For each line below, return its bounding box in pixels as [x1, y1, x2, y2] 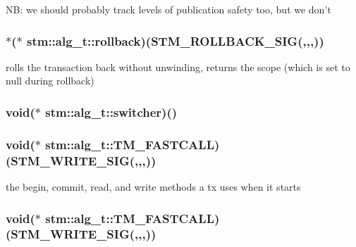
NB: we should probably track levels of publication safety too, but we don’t [6, 2, 331, 16]
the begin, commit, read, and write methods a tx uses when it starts [6, 179, 301, 194]
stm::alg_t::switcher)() [45, 103, 178, 120]
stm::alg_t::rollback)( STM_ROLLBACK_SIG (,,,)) [26, 32, 324, 49]
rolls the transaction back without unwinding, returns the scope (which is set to [6, 59, 350, 74]
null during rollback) [6, 73, 94, 88]
